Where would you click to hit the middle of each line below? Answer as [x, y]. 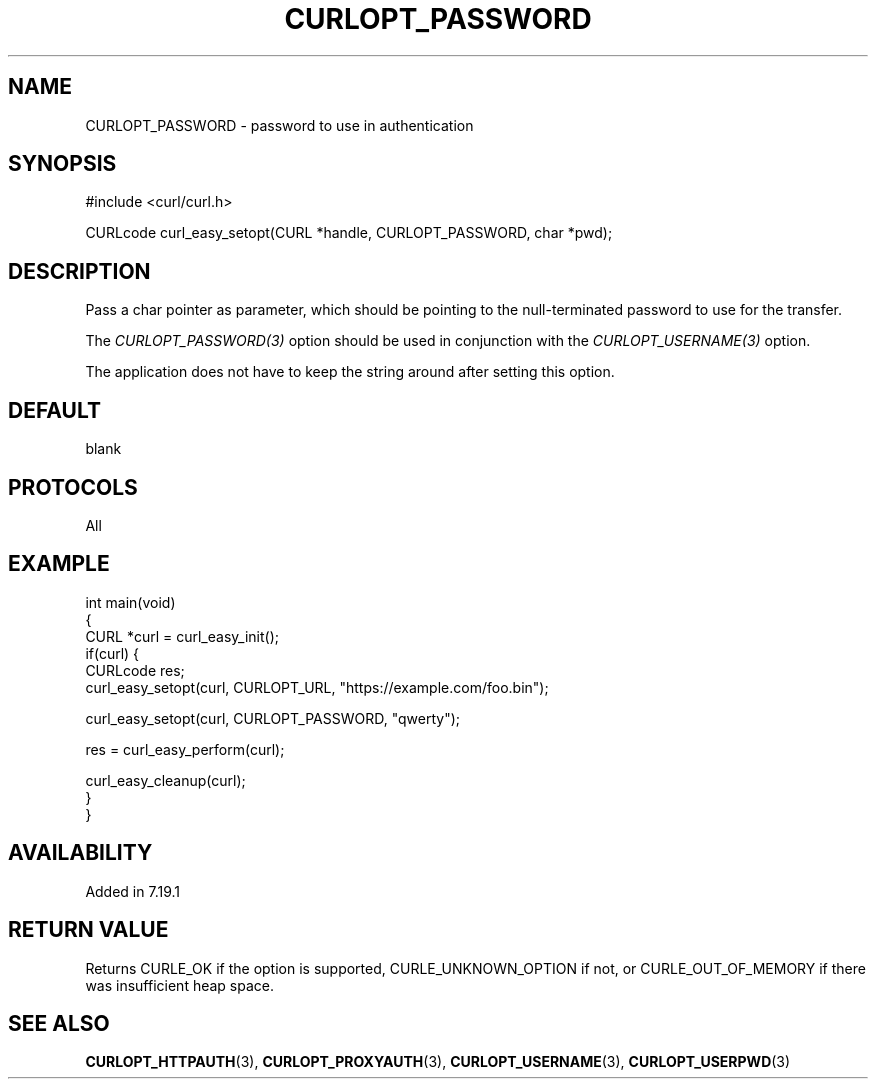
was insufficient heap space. [180, 985]
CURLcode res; [135, 670]
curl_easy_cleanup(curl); [165, 780]
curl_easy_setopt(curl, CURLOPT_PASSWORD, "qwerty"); [272, 718]
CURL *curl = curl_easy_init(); [182, 636]
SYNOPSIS [62, 164]
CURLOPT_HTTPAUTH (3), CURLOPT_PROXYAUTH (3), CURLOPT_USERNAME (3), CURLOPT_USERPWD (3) [438, 1062]
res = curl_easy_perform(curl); [185, 749]
